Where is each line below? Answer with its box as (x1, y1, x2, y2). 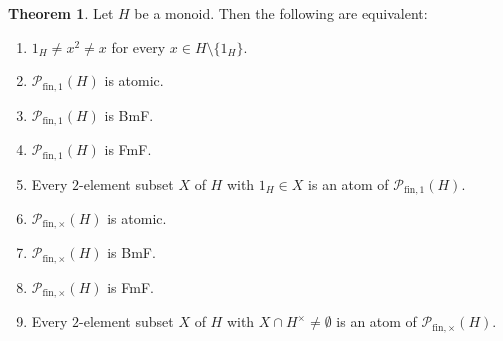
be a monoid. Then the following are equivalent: (134, 3, 428, 23)
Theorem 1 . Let (8, 3, 114, 23)
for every (111, 36, 166, 57)
